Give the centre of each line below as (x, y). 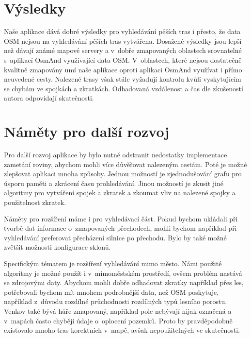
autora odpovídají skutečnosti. (49, 98)
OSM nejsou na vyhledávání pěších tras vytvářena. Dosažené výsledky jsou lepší (123, 41)
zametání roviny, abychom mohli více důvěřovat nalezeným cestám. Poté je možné (125, 164)
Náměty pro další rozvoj (87, 131)
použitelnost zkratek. (35, 202)
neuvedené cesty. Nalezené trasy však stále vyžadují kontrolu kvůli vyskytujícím (123, 79)
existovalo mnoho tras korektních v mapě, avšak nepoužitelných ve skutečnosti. (122, 330)
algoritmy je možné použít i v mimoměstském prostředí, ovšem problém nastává (123, 273)
